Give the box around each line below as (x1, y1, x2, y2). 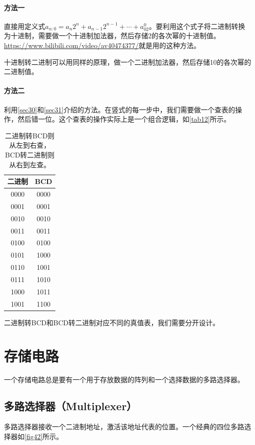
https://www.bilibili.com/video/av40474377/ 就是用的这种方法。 (4, 40, 201, 50)
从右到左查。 (9, 159, 51, 169)
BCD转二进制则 (5, 149, 55, 159)
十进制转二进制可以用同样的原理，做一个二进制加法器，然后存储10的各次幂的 (4, 56, 251, 67)
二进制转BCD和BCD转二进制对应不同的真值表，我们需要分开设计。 (4, 317, 220, 327)
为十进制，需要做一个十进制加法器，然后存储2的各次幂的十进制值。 (4, 30, 220, 41)
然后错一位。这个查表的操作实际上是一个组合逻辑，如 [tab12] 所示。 (17, 114, 231, 124)
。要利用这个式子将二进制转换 (149, 21, 245, 31)
